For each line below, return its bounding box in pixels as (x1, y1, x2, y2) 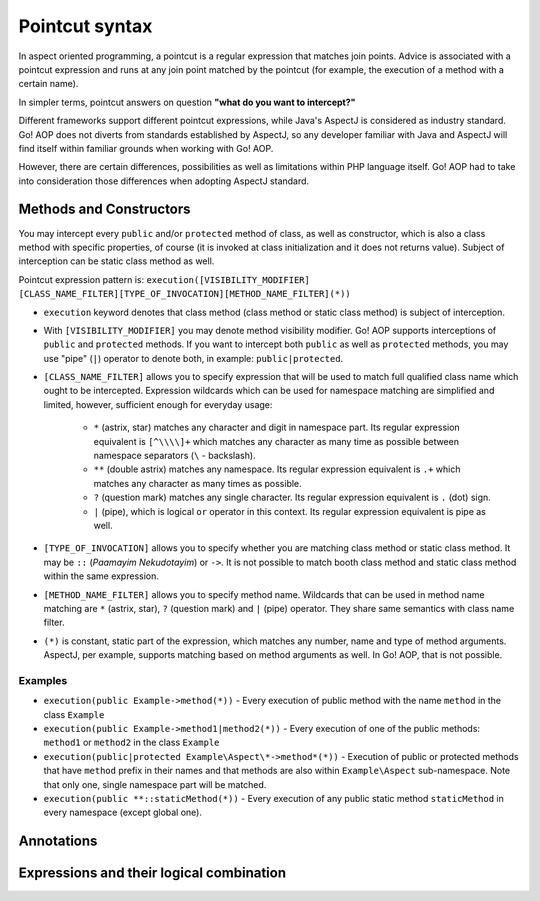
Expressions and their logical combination (18, 865, 287, 882)
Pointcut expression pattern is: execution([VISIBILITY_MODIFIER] (18, 273, 310, 285)
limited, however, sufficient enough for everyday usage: (43, 398, 273, 410)
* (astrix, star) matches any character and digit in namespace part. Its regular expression (93, 421, 460, 434)
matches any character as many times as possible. (93, 477, 302, 489)
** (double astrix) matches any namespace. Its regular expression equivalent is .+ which (93, 463, 461, 475)
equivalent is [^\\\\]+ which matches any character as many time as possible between (93, 435, 460, 447)
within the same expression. (43, 570, 160, 582)
